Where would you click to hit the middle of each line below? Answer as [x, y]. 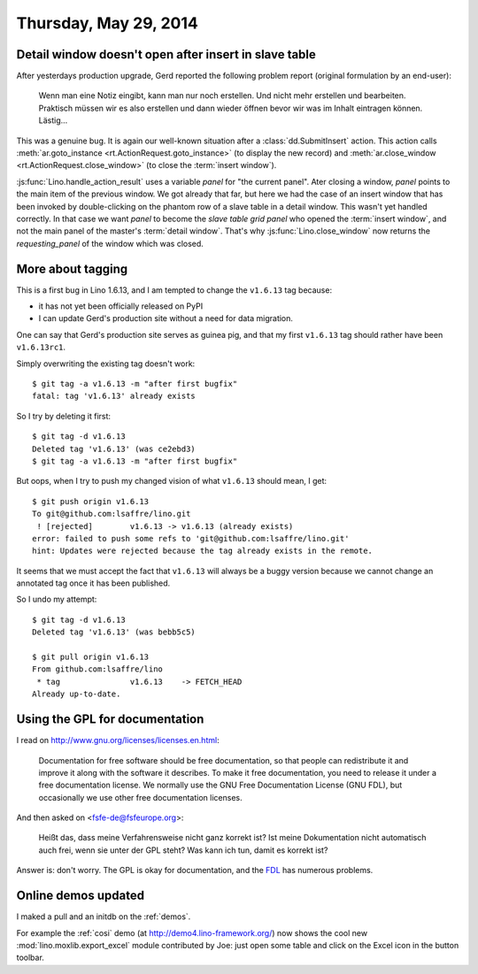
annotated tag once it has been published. [93, 583]
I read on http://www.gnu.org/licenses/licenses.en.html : [118, 740]
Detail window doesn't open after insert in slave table [166, 54]
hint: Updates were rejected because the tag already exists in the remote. [203, 551]
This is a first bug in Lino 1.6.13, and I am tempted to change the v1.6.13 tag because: [174, 290]
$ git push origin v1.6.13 [91, 501]
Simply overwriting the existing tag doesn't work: [106, 364]
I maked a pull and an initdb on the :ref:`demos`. [104, 916]
